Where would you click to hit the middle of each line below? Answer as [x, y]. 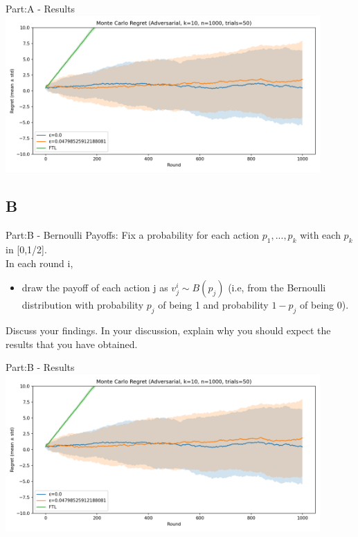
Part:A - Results [41, 8]
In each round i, [39, 263]
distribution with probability [83, 305]
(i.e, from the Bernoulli [277, 288]
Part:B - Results [40, 367]
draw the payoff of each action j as [95, 288]
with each [320, 235]
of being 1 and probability [213, 305]
